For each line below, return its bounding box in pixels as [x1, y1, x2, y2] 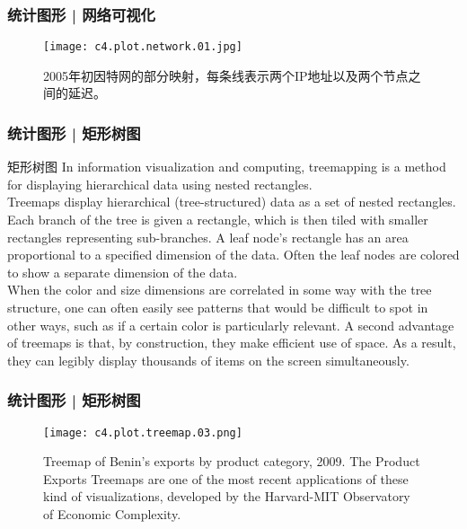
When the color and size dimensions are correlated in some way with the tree [7, 280, 432, 299]
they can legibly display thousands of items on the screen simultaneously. [7, 350, 410, 369]
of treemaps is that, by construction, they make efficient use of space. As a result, [7, 333, 456, 352]
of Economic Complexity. [43, 505, 181, 524]
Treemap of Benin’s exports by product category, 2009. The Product [43, 452, 420, 471]
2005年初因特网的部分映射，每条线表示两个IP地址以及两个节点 [43, 66, 409, 84]
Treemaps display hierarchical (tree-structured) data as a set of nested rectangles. [7, 192, 456, 211]
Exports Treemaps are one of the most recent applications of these [43, 469, 409, 488]
